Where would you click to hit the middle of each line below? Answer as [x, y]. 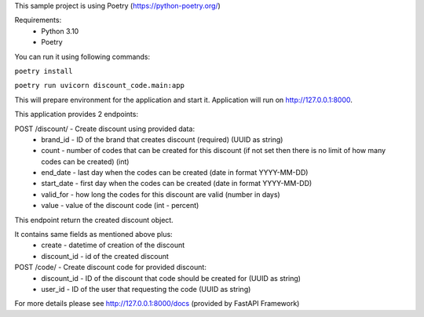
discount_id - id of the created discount [105, 256]
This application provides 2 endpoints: [77, 115]
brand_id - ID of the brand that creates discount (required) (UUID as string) [162, 139]
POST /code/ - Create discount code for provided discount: [111, 268]
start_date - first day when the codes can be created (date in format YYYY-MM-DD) [177, 184]
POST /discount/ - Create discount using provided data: [105, 129]
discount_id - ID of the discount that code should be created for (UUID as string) [171, 278]
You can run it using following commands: [82, 56]
